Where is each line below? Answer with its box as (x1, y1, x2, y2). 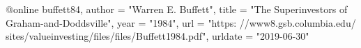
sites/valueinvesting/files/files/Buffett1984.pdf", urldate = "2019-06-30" (6, 29, 309, 43)
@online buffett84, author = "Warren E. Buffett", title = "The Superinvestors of (6, 2, 348, 16)
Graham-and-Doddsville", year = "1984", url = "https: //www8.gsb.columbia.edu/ (6, 15, 356, 29)
